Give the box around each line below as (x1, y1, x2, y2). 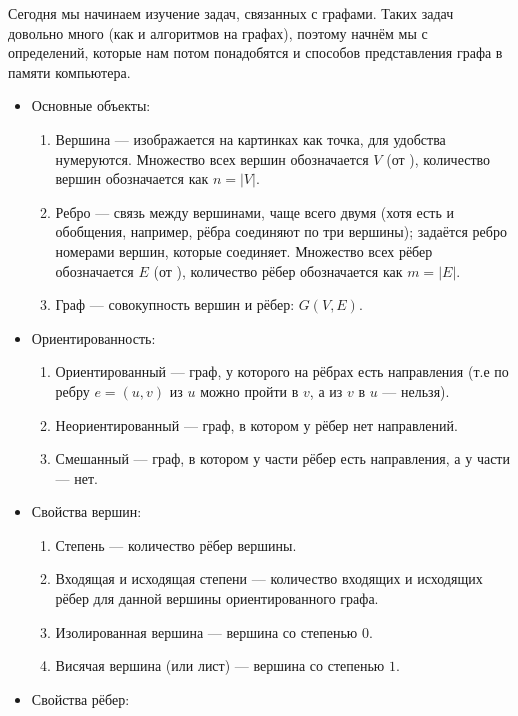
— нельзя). (382, 380, 450, 401)
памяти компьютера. (8, 61, 131, 82)
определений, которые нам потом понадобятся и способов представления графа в (8, 42, 503, 63)
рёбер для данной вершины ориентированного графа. (55, 588, 379, 609)
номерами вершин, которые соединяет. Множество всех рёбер (55, 240, 433, 261)
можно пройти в (200, 380, 299, 401)
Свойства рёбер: (31, 688, 130, 709)
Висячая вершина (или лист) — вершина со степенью (55, 655, 385, 676)
